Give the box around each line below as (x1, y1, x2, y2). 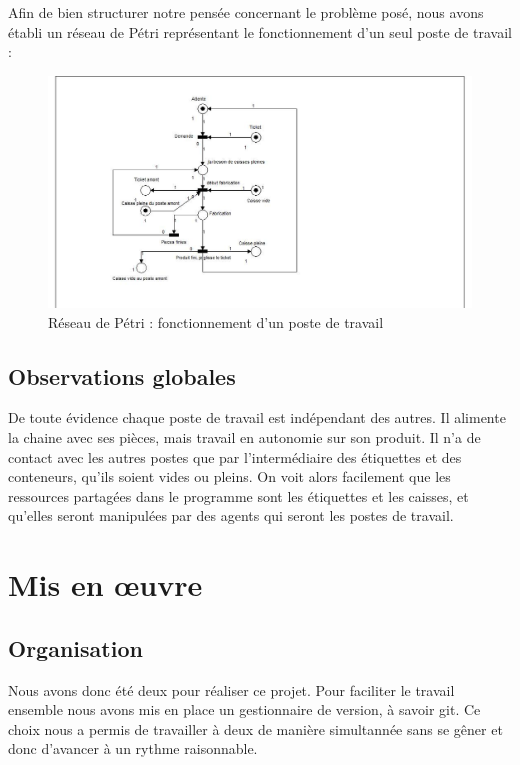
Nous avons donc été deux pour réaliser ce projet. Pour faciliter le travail (8, 679, 455, 700)
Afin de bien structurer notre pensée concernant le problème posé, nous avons (8, 2, 484, 22)
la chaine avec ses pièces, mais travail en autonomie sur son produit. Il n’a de (8, 427, 481, 448)
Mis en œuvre (8, 564, 203, 605)
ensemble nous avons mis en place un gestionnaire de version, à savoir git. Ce (8, 699, 481, 720)
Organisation (8, 632, 143, 663)
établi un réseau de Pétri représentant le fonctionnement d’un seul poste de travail (8, 21, 512, 42)
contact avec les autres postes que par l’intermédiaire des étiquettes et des (8, 446, 462, 467)
